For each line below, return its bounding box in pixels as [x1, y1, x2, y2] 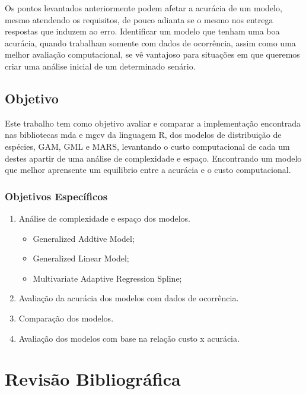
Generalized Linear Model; [33, 252, 129, 264]
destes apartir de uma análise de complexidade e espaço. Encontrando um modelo [5, 152, 302, 164]
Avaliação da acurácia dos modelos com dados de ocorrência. [18, 292, 239, 304]
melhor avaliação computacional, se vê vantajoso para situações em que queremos [5, 48, 300, 61]
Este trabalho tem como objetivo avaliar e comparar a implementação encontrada [5, 116, 301, 129]
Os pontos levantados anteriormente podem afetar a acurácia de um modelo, [5, 2, 282, 14]
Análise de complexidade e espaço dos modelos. [18, 212, 191, 224]
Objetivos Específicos [5, 188, 108, 203]
